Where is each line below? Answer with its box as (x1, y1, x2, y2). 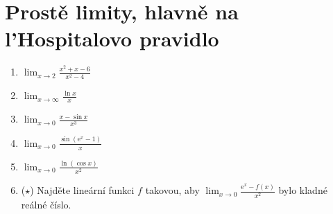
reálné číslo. (21, 197, 71, 211)
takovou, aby (145, 183, 200, 197)
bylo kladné (278, 183, 327, 197)
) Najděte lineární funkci (30, 183, 135, 197)
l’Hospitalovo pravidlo (5, 24, 219, 53)
